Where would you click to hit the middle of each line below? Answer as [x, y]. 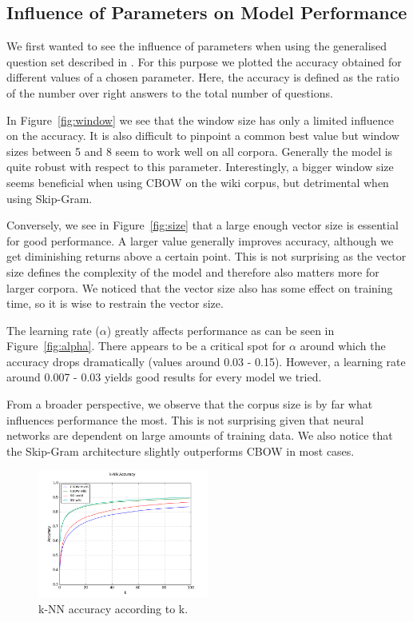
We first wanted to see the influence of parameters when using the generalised [197, 46]
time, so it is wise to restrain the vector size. [115, 303]
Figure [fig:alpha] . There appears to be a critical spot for [146, 346]
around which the [343, 346]
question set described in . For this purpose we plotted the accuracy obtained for [204, 61]
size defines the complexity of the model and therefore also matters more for [193, 271]
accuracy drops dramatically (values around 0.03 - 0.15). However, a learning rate [206, 361]
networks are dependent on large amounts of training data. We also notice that [200, 435]
